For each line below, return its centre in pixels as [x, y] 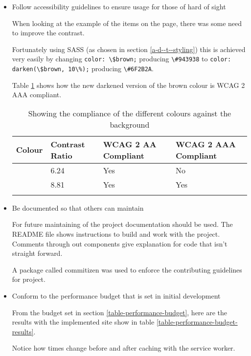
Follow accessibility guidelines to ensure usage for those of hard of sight [119, 6]
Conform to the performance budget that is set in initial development [116, 296]
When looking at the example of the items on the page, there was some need [127, 23]
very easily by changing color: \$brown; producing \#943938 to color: [122, 59]
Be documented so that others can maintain [78, 207]
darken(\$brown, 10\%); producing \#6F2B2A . [83, 68]
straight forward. [37, 253]
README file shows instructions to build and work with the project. [116, 234]
